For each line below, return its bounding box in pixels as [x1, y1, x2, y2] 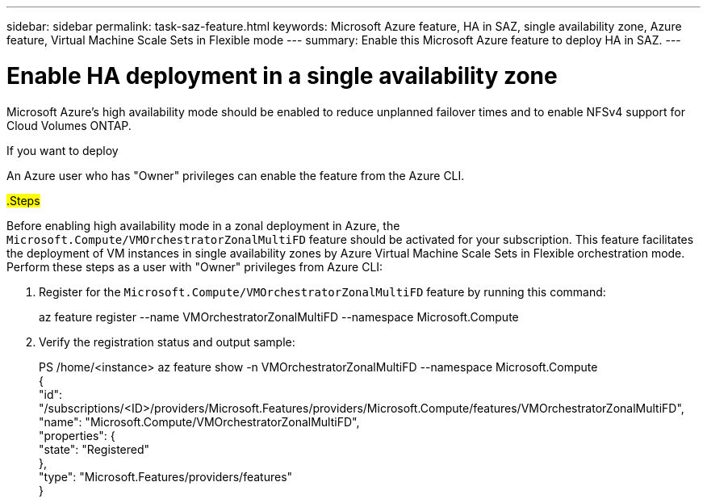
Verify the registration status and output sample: [39, 334, 295, 349]
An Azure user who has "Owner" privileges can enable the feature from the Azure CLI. [6, 168, 465, 182]
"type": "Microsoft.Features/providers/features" [39, 469, 293, 484]
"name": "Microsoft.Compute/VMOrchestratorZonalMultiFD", [39, 414, 360, 429]
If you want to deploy [6, 143, 119, 157]
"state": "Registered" [39, 442, 150, 456]
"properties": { [39, 428, 115, 442]
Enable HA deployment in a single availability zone [6, 61, 558, 90]
